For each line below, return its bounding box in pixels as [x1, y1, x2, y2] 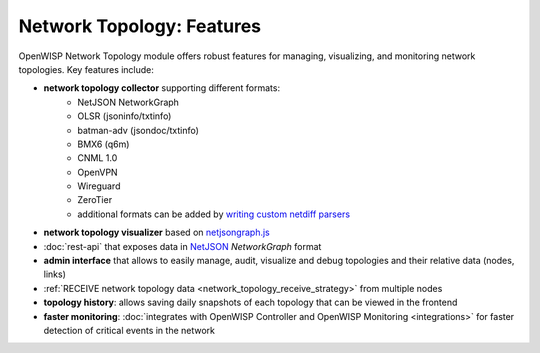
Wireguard [77, 180, 121, 192]
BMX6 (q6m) [77, 138, 130, 150]
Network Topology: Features [18, 15, 262, 37]
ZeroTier [77, 194, 113, 206]
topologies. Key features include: [18, 63, 155, 75]
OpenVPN [77, 166, 119, 178]
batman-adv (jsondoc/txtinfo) [77, 124, 200, 136]
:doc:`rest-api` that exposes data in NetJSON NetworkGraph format [43, 240, 322, 252]
